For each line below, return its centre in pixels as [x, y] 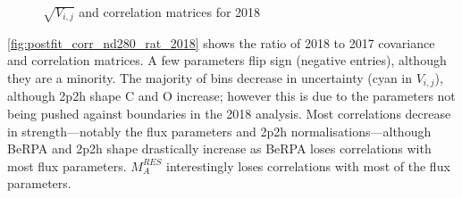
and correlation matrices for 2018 [170, 12]
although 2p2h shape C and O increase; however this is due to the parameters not [231, 96]
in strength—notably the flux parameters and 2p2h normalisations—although [219, 131]
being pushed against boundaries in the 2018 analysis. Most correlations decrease [229, 113]
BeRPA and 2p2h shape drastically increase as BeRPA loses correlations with [219, 148]
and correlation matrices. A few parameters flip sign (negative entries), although [227, 60]
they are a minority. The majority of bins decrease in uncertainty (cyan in [210, 77]
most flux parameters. [67, 165]
